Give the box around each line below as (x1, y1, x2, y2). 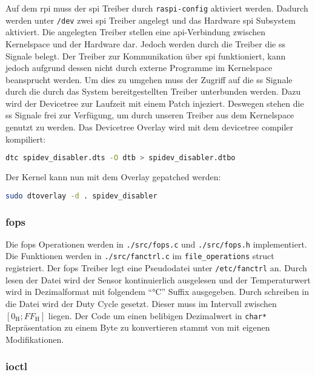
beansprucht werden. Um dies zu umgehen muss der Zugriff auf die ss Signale (5, 73, 293, 86)
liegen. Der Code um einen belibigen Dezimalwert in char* (48, 309, 267, 322)
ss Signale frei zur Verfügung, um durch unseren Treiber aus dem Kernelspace (5, 109, 294, 121)
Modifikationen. (5, 333, 64, 345)
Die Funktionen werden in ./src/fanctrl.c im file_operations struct (5, 249, 274, 262)
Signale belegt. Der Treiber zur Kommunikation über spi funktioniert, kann (5, 49, 286, 62)
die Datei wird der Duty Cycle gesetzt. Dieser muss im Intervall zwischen (5, 297, 277, 309)
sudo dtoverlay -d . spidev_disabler (5, 191, 157, 200)
